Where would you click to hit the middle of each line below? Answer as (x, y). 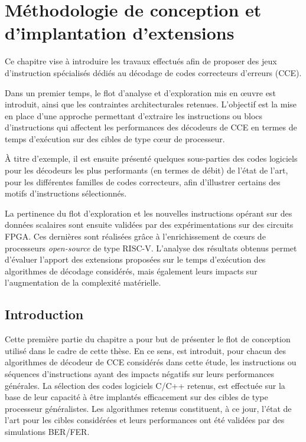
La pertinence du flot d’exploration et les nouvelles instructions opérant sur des (149, 213)
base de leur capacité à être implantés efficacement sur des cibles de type (136, 397)
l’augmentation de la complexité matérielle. (83, 282)
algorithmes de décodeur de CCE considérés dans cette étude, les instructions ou (151, 362)
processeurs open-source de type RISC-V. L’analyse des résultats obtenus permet (151, 248)
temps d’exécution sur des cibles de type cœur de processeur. (115, 138)
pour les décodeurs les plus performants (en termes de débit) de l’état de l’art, (147, 170)
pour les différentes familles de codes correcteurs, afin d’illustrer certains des (143, 181)
